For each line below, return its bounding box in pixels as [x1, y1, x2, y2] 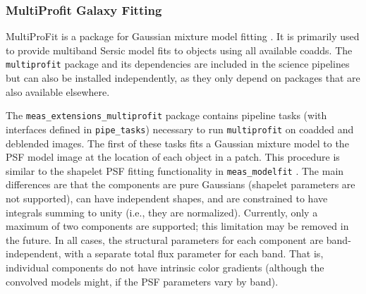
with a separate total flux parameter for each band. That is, [64, 246, 324, 261]
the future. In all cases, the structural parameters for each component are [6, 232, 324, 247]
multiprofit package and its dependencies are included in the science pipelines [6, 56, 350, 71]
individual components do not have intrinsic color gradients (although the [6, 259, 324, 274]
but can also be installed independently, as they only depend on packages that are [6, 71, 360, 85]
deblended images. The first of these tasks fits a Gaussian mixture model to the [6, 135, 349, 150]
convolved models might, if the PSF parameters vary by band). [6, 274, 279, 288]
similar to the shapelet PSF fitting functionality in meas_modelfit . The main [6, 163, 344, 178]
